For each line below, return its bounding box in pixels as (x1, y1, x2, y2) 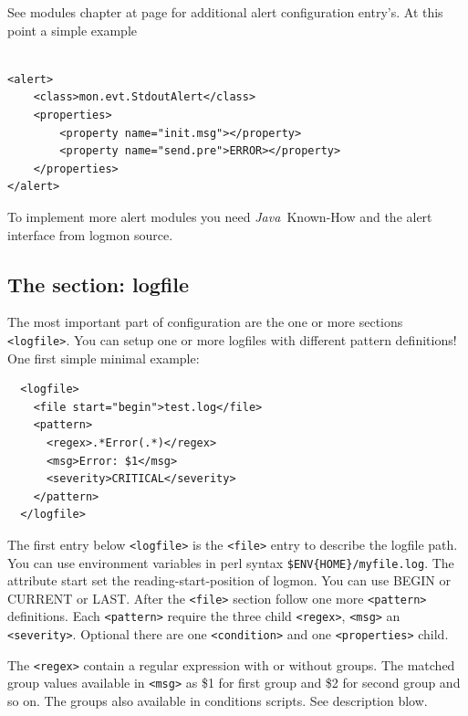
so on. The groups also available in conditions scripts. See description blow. (7, 691, 428, 711)
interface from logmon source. (7, 225, 173, 244)
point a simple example (7, 20, 138, 39)
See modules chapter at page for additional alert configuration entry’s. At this (7, 3, 443, 21)
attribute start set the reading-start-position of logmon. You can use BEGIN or (7, 571, 452, 590)
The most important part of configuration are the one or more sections (7, 312, 403, 332)
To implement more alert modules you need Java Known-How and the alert (7, 206, 432, 226)
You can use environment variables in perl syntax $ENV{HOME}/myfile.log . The (7, 553, 454, 572)
